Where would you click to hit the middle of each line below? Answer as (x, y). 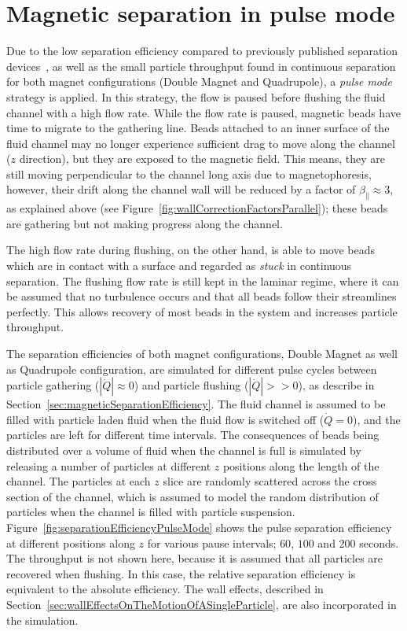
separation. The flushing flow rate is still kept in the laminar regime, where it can (203, 280)
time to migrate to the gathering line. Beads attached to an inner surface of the (198, 128)
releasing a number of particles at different (109, 465)
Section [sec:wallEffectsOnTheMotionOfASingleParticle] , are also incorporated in (202, 604)
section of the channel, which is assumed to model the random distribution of (192, 496)
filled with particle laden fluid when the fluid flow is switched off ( (165, 419)
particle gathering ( (53, 385)
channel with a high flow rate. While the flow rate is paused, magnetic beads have (203, 112)
